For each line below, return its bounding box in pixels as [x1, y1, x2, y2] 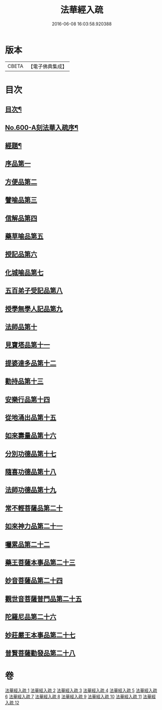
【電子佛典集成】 [28, 63, 67, 70]
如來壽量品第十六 [5, 432, 56, 440]
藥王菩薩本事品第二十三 [5, 559, 75, 567]
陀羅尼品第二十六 [5, 613, 56, 621]
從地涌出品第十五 [5, 413, 56, 421]
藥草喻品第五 [5, 232, 44, 240]
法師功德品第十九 [5, 486, 56, 494]
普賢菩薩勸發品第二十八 [5, 649, 75, 657]
